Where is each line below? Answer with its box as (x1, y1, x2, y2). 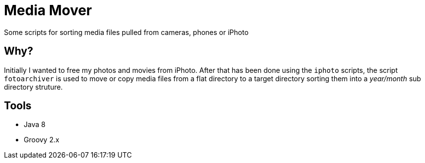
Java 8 (24, 120, 45, 129)
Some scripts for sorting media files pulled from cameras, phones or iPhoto (4, 28, 249, 36)
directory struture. (4, 82, 63, 91)
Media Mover (4, 2, 92, 19)
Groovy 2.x (24, 135, 59, 144)
